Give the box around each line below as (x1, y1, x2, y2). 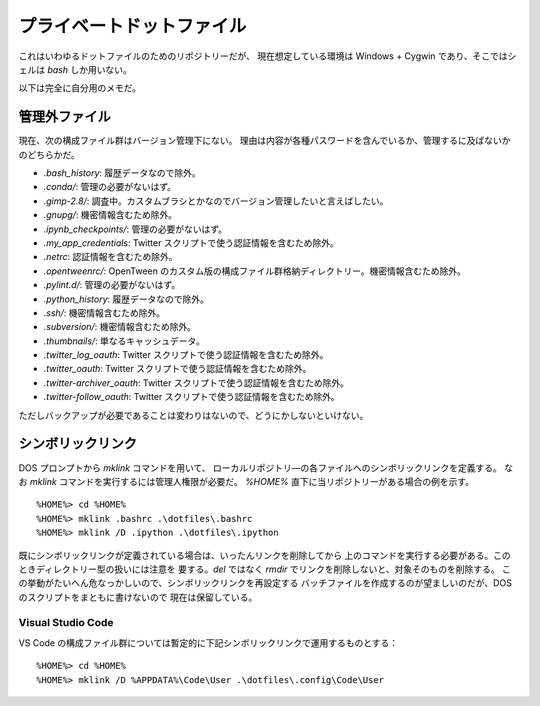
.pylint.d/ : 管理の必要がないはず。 (43, 279, 181, 291)
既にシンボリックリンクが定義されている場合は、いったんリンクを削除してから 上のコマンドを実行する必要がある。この (18, 549, 512, 561)
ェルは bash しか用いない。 (18, 63, 132, 75)
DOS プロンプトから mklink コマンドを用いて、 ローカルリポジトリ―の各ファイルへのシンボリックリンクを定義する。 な (18, 461, 514, 474)
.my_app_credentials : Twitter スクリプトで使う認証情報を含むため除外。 (43, 236, 340, 249)
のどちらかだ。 (18, 148, 80, 160)
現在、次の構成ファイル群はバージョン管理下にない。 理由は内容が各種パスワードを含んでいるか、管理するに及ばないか (18, 135, 511, 147)
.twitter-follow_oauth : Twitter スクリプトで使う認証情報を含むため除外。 (43, 391, 340, 403)
